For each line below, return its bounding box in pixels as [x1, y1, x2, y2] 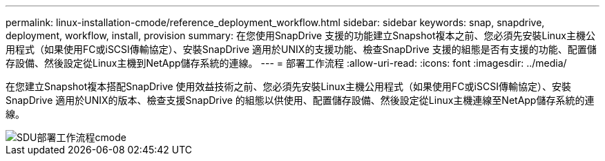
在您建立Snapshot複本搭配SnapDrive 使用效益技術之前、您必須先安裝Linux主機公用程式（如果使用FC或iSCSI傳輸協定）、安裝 [6, 80, 571, 92]
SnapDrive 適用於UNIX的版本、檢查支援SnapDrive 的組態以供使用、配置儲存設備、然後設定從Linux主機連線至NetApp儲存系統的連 [6, 94, 595, 106]
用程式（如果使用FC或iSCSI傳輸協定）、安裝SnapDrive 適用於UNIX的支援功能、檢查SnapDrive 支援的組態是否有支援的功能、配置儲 [6, 43, 597, 55]
